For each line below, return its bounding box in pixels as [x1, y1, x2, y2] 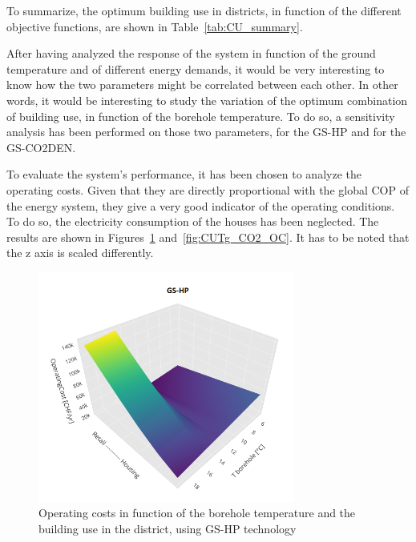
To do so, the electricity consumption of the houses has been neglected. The [6, 213, 379, 230]
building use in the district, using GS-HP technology [38, 520, 297, 536]
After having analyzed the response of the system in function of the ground [6, 45, 376, 62]
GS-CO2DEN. [6, 139, 76, 155]
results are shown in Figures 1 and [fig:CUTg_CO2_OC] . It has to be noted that [6, 228, 410, 245]
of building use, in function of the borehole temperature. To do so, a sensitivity [6, 107, 395, 124]
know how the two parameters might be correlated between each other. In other [6, 76, 398, 93]
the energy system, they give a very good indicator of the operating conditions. [6, 197, 395, 214]
